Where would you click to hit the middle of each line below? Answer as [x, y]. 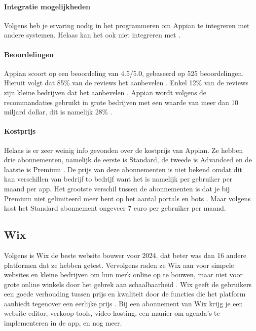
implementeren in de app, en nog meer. [63, 323]
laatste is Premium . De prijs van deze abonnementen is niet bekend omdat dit [123, 169]
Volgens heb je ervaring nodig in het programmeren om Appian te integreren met [127, 25]
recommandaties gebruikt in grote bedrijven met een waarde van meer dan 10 [121, 102]
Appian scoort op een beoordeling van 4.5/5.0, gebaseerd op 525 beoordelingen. [124, 73]
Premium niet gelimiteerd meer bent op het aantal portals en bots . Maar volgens [127, 198]
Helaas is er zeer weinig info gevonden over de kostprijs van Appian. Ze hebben [124, 150]
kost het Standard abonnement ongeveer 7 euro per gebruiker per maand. [115, 208]
